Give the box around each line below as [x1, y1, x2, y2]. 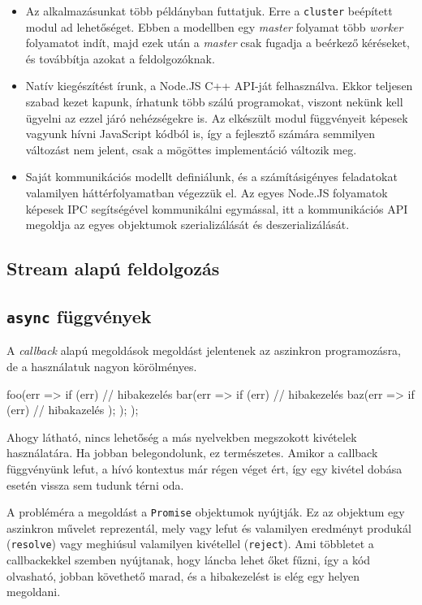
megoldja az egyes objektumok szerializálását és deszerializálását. [25, 216, 350, 233]
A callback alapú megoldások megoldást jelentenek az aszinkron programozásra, [6, 342, 402, 359]
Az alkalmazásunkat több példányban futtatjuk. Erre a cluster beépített [25, 2, 393, 19]
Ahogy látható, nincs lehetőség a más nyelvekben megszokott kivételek [6, 428, 357, 445]
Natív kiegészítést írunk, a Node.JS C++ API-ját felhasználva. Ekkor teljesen [25, 77, 413, 94]
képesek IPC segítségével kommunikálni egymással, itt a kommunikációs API [25, 200, 408, 217]
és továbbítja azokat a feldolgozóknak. [25, 50, 215, 67]
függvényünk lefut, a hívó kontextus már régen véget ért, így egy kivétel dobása [6, 460, 403, 477]
